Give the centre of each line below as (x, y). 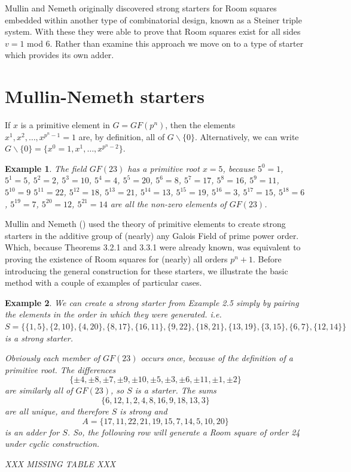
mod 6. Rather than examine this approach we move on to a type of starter (165, 43)
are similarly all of (39, 390)
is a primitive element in (65, 125)
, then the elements (200, 125)
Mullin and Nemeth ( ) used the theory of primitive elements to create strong (145, 224)
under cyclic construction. (52, 444)
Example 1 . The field (46, 168)
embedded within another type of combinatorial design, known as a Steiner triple (153, 19)
